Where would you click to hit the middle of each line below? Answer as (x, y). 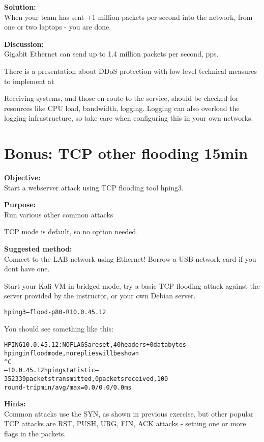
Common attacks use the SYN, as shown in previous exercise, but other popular (129, 413)
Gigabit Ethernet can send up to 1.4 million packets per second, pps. (111, 54)
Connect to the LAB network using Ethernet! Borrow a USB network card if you (130, 258)
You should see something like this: (59, 328)
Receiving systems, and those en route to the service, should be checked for (121, 98)
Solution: (20, 7)
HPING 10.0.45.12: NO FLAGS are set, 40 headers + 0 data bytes (95, 345)
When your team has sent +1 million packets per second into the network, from (128, 17)
